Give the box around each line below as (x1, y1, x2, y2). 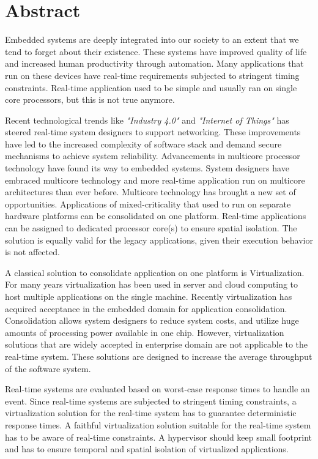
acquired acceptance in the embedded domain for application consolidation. (5, 302, 287, 315)
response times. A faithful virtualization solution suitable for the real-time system (5, 418, 311, 431)
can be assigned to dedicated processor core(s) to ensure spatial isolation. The (5, 222, 297, 234)
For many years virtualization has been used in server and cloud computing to (5, 278, 298, 291)
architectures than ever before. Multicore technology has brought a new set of (5, 185, 296, 198)
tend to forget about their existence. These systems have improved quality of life (5, 45, 307, 58)
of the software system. (5, 362, 91, 375)
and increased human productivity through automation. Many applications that (5, 57, 304, 70)
